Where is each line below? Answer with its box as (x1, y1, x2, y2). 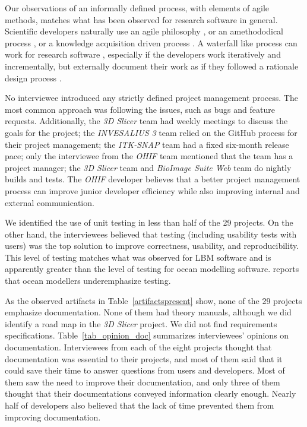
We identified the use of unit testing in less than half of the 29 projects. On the (5, 216, 293, 229)
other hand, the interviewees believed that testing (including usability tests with (5, 227, 297, 240)
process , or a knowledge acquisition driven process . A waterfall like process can (5, 36, 297, 49)
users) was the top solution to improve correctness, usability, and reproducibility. (5, 239, 299, 252)
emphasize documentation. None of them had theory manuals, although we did (5, 306, 292, 318)
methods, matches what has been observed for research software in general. (5, 13, 278, 26)
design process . (5, 71, 62, 84)
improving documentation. (5, 410, 101, 423)
